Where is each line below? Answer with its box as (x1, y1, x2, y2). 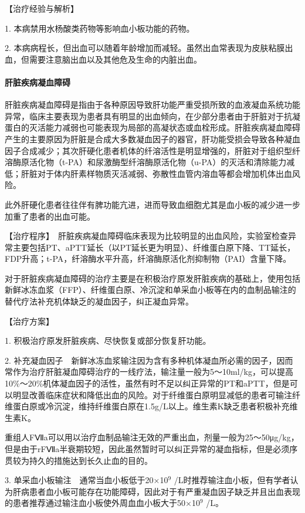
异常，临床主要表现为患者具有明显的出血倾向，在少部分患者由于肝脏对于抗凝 (5, 110, 300, 122)
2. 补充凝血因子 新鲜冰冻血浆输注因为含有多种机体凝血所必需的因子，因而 (5, 354, 293, 366)
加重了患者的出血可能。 (5, 210, 95, 222)
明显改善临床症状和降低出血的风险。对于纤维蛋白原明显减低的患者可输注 (12, 388, 292, 401)
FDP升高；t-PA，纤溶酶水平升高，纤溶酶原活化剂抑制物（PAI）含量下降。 (5, 252, 292, 265)
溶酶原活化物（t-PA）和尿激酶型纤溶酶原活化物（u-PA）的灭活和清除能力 (5, 156, 287, 168)
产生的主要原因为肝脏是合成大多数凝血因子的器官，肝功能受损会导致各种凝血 (5, 132, 300, 145)
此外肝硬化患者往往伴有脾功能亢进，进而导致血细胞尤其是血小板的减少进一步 (5, 198, 300, 210)
